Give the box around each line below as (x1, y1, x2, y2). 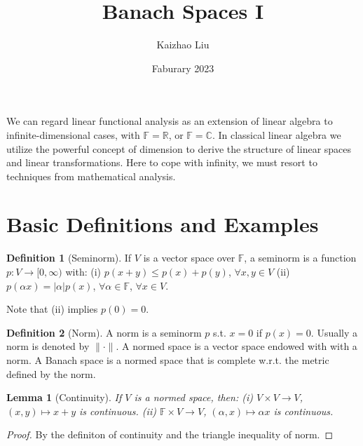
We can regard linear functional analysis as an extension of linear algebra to (6, 114, 333, 128)
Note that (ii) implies (6, 302, 98, 316)
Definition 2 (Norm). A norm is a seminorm (6, 325, 202, 339)
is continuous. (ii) (79, 403, 156, 418)
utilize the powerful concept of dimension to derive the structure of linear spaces (6, 141, 352, 156)
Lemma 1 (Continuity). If (6, 390, 122, 405)
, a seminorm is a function (244, 250, 357, 265)
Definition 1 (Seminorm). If (6, 250, 132, 265)
